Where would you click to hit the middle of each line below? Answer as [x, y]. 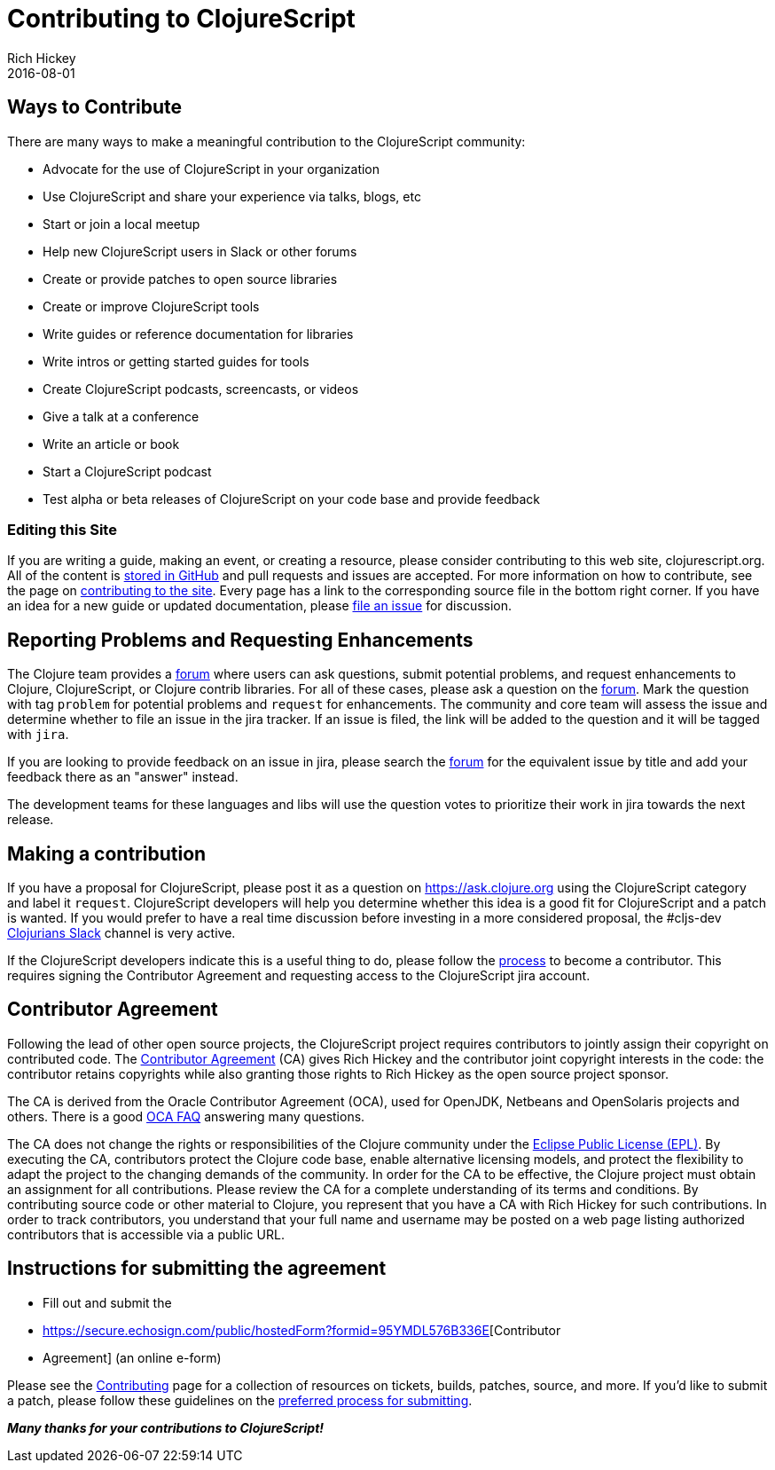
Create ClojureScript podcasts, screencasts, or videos [201, 389]
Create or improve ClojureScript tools [151, 306]
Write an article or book [111, 444]
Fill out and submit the [107, 1302]
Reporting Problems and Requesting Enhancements [240, 640]
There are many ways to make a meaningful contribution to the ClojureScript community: [266, 141]
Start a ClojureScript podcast [127, 471]
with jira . [38, 735]
